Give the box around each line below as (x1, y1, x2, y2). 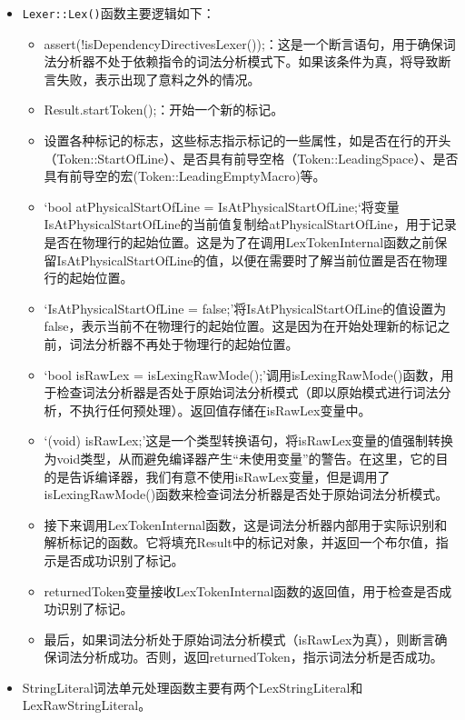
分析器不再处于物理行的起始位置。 (94, 334, 299, 353)
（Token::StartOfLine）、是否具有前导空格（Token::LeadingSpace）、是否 (44, 148, 459, 167)
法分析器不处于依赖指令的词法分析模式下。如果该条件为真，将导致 (44, 52, 439, 71)
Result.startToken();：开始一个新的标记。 (44, 100, 284, 119)
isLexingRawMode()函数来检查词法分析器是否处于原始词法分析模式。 (44, 485, 449, 504)
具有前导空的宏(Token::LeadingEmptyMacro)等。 (44, 166, 326, 185)
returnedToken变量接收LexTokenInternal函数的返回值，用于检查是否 (44, 581, 440, 600)
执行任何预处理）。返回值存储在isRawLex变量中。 (82, 400, 371, 419)
